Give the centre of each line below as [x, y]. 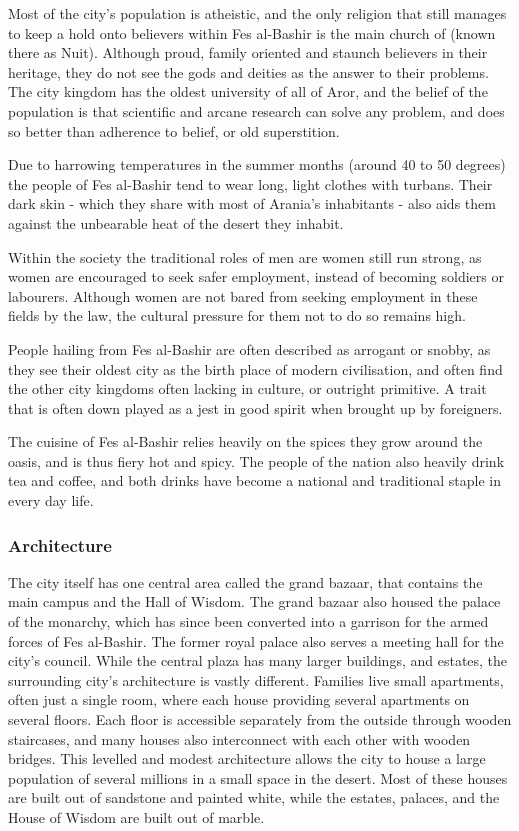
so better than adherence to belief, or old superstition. [174, 130]
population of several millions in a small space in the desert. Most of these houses [258, 777]
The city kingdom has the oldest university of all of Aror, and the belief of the [248, 91]
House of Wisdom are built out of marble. [136, 817]
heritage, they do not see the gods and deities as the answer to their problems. [248, 71]
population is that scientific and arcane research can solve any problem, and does [256, 110]
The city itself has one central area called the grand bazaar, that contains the [245, 581]
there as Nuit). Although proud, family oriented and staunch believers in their [248, 52]
